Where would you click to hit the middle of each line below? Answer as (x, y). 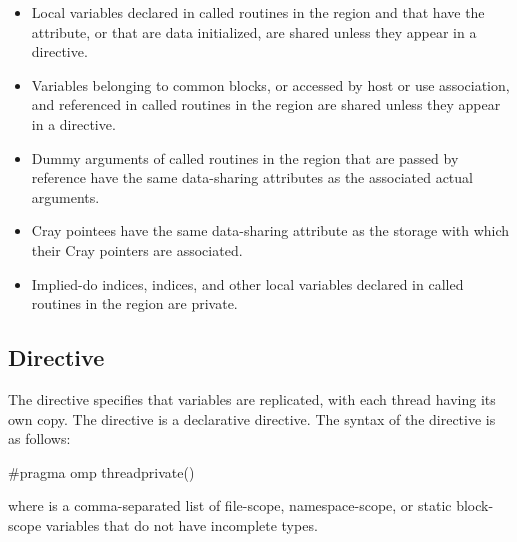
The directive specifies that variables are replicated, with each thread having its (252, 398)
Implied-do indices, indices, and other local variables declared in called (247, 283)
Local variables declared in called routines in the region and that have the (258, 12)
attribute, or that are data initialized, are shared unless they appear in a (254, 31)
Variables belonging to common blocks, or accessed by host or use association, (270, 84)
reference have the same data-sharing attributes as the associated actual (252, 177)
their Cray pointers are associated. (137, 249)
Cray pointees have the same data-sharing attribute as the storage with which (270, 230)
